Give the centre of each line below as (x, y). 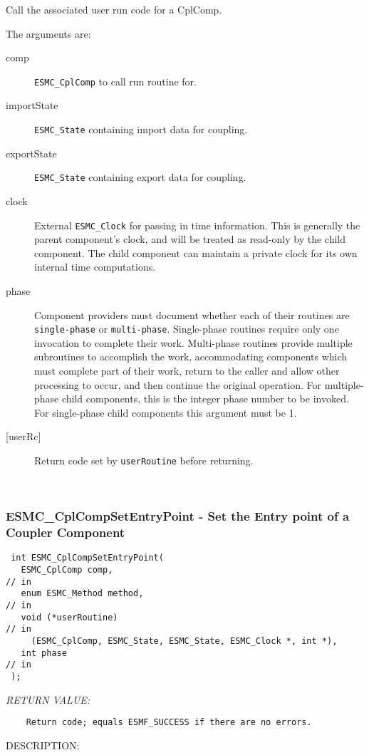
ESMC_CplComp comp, (67, 570)
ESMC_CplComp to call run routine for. (115, 81)
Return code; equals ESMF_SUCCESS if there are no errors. (169, 723)
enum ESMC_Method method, (82, 594)
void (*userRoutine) (69, 617)
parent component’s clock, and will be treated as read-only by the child (190, 239)
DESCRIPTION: (43, 745)
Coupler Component (66, 532)
